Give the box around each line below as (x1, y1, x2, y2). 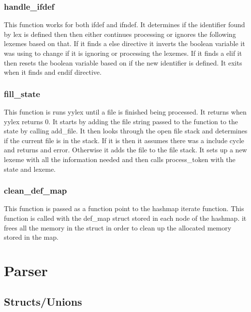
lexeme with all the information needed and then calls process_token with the (4, 154, 236, 164)
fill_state (4, 87, 40, 99)
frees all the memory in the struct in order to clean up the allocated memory (4, 222, 232, 232)
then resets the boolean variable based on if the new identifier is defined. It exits (4, 57, 242, 67)
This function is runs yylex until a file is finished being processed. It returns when (4, 107, 247, 116)
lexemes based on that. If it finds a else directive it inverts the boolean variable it (4, 38, 245, 49)
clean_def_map (4, 184, 67, 197)
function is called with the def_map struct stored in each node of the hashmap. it (4, 213, 247, 223)
